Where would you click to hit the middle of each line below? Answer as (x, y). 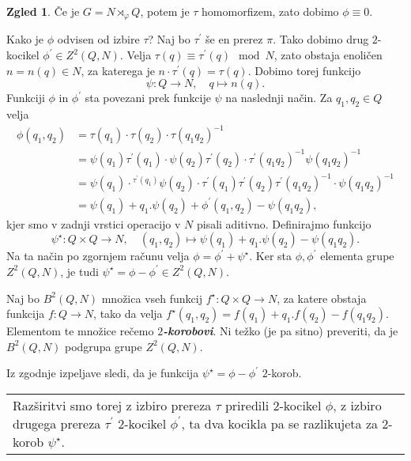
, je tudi (79, 271)
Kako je (25, 39)
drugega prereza (57, 423)
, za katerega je (118, 70)
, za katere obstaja (322, 298)
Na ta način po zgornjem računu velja (98, 256)
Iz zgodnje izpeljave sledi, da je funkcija (103, 373)
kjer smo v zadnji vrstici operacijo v (94, 223)
